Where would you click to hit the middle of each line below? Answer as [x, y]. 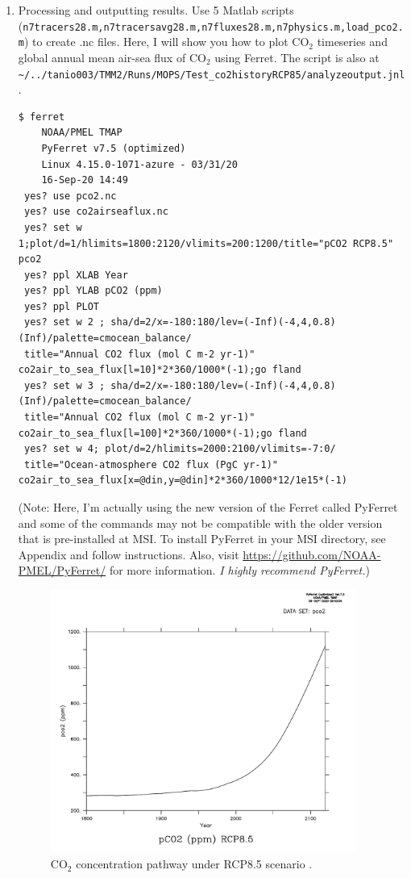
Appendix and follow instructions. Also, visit [129, 554]
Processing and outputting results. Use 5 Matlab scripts [156, 10]
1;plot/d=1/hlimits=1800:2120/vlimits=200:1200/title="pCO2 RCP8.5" [206, 243]
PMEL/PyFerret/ [62, 570]
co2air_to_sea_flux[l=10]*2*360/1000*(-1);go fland [160, 370]
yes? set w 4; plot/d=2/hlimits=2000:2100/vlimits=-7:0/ [180, 449]
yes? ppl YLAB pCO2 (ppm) [93, 291]
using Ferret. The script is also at [297, 57]
